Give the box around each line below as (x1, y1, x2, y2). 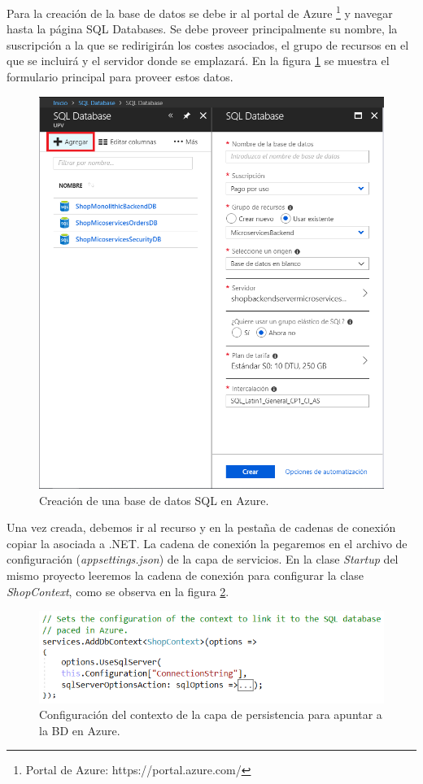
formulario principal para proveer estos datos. (7, 68, 233, 85)
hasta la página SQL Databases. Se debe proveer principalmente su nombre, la (7, 20, 398, 37)
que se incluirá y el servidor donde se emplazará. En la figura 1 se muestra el (7, 52, 390, 69)
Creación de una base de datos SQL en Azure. (39, 491, 269, 508)
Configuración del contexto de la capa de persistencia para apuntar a (39, 706, 382, 723)
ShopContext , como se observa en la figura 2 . (7, 582, 229, 599)
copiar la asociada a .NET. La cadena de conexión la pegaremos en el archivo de (7, 534, 408, 551)
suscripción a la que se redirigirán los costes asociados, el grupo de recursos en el (7, 36, 409, 53)
